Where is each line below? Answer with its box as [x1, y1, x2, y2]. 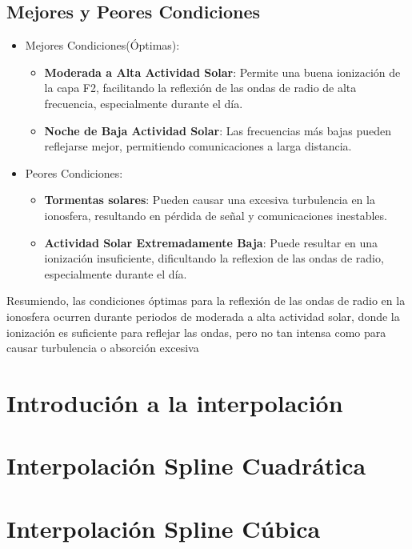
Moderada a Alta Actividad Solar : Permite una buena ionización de [44, 63, 401, 80]
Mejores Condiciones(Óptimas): [25, 37, 180, 54]
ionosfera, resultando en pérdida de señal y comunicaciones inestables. [44, 206, 387, 223]
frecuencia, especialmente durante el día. [44, 94, 243, 111]
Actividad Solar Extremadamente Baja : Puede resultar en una [44, 234, 378, 250]
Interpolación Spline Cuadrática [6, 449, 366, 482]
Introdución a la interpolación [6, 386, 343, 419]
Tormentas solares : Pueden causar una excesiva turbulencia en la [44, 191, 375, 208]
